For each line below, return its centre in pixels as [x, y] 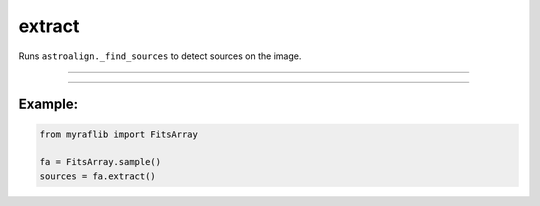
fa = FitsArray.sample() [100, 162]
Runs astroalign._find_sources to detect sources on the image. [160, 56]
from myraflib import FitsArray [119, 134]
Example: [48, 104]
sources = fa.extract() [98, 176]
